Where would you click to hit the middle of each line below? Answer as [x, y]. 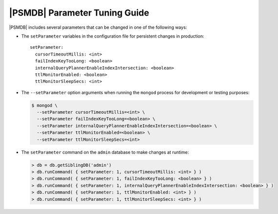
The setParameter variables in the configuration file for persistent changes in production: [113, 36]
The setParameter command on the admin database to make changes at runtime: [105, 152]
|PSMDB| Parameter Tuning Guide [79, 13]
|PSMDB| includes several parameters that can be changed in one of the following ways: [98, 27]
